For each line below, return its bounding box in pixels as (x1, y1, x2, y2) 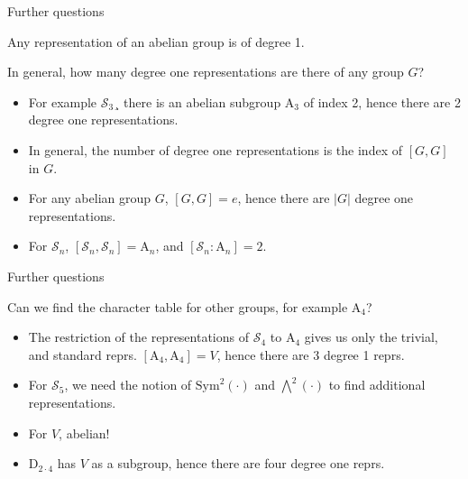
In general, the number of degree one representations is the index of (28, 140, 402, 159)
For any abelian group (28, 189, 151, 207)
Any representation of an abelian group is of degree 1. (7, 32, 305, 51)
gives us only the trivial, (304, 327, 438, 346)
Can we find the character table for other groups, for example (7, 297, 348, 316)
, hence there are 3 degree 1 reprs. (216, 345, 405, 364)
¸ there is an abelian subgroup (114, 92, 281, 111)
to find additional (328, 375, 426, 394)
